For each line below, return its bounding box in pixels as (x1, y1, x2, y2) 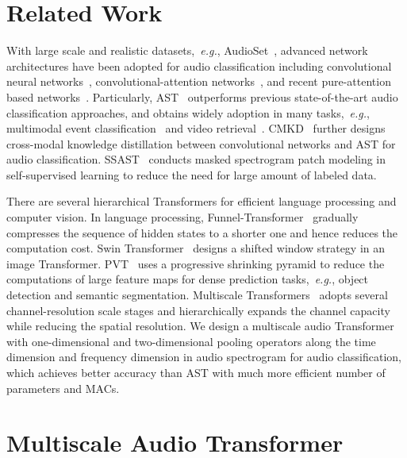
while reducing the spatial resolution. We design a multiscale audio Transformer (6, 318, 394, 334)
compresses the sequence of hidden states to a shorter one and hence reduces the (6, 224, 398, 241)
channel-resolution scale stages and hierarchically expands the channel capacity (6, 302, 390, 318)
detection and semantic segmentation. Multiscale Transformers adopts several (6, 287, 388, 303)
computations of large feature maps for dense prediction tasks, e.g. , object (6, 271, 369, 287)
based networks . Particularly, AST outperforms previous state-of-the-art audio (6, 88, 398, 105)
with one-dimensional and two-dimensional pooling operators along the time (6, 333, 376, 349)
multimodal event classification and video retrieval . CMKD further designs (6, 120, 386, 137)
